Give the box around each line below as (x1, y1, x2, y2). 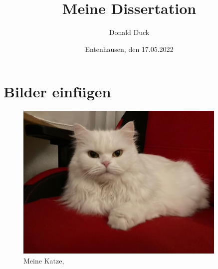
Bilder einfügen (3, 81, 111, 102)
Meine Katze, (23, 256, 64, 266)
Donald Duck (109, 27, 150, 37)
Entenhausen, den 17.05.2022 (85, 43, 174, 54)
